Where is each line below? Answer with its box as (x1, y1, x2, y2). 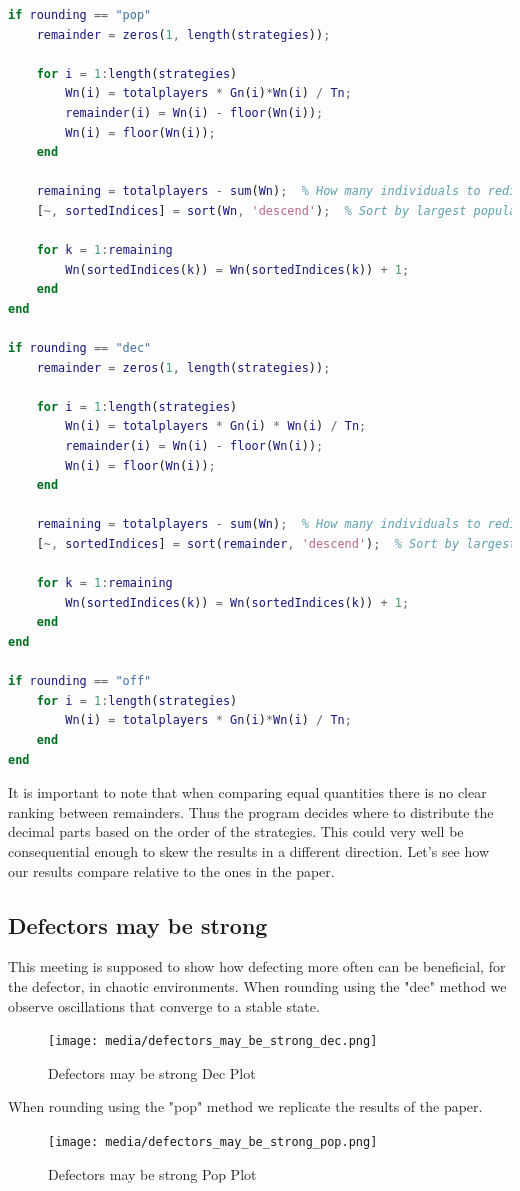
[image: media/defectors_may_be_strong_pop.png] (48, 1134, 378, 1149)
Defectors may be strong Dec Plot (48, 1062, 256, 1083)
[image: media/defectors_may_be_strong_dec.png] (48, 1034, 378, 1049)
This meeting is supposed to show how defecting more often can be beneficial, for (8, 956, 506, 977)
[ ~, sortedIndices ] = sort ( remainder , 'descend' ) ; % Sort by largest (36, 537, 517, 552)
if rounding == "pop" (8, 8, 152, 22)
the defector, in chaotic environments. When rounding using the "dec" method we (8, 975, 507, 996)
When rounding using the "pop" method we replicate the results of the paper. (8, 1096, 483, 1117)
